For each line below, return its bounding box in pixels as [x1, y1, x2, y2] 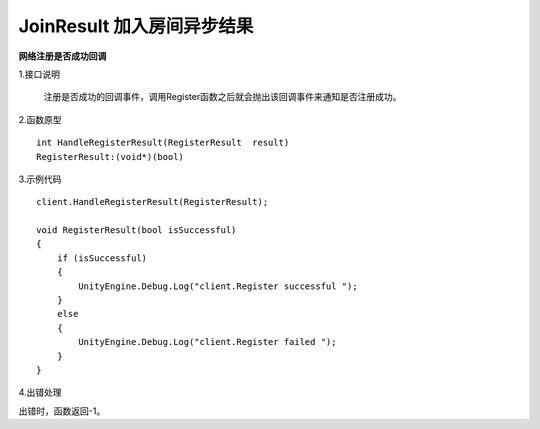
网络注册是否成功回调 [18, 50, 107, 62]
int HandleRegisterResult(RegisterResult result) [36, 137, 290, 149]
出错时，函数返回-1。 [18, 405, 106, 417]
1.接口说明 [18, 68, 60, 80]
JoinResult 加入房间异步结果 [18, 15, 254, 37]
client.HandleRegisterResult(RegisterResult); [36, 196, 269, 208]
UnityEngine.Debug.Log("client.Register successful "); [78, 280, 359, 292]
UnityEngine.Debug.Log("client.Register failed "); [78, 336, 337, 348]
